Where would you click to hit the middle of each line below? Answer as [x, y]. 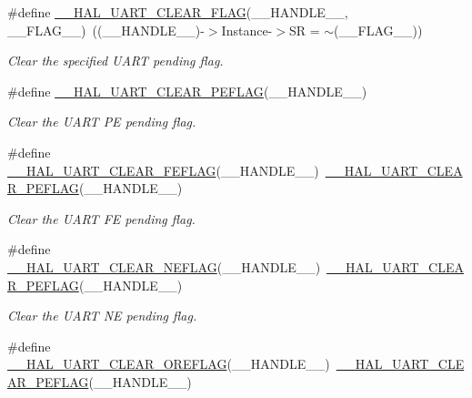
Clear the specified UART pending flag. [115, 61]
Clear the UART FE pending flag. [101, 218]
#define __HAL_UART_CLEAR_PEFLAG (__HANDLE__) [187, 91]
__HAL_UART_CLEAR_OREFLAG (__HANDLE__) [169, 364]
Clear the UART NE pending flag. [102, 316]
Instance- [247, 30]
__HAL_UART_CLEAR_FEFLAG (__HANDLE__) [163, 170]
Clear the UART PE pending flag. [102, 122]
